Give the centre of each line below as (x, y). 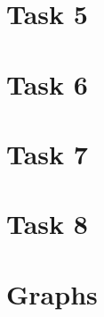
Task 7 (47, 153)
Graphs (52, 293)
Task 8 (47, 224)
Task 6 (47, 83)
